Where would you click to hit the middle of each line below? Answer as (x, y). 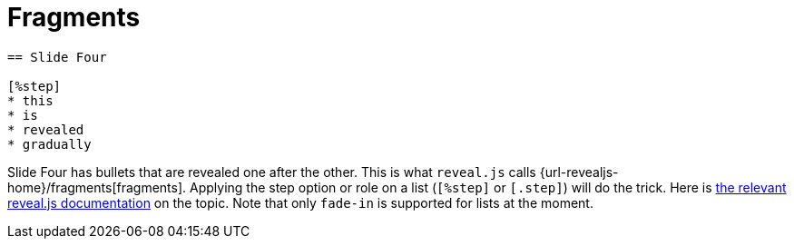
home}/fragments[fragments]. (97, 187)
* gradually (49, 144)
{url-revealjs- (579, 172)
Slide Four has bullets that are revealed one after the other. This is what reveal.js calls (272, 172)
